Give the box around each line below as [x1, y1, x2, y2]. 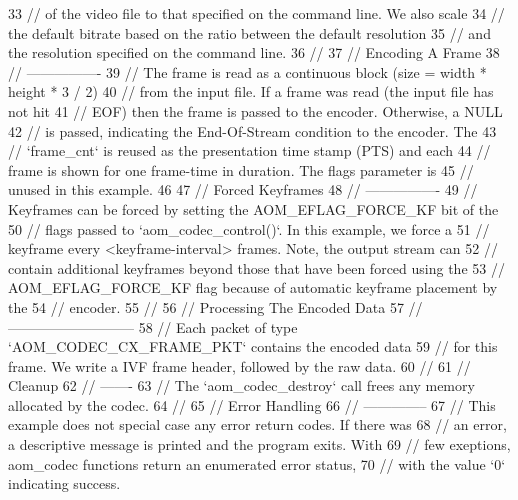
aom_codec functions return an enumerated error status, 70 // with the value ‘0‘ [8, 453, 506, 474]
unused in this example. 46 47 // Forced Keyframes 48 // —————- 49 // [8, 179, 478, 200]
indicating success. [8, 473, 121, 494]
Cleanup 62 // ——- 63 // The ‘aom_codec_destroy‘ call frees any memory [8, 375, 475, 396]
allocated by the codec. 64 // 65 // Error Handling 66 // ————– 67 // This [8, 394, 496, 415]
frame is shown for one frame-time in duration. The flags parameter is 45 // [8, 159, 474, 180]
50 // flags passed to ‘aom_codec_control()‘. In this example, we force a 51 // [8, 218, 490, 239]
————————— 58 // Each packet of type [8, 316, 298, 337]
